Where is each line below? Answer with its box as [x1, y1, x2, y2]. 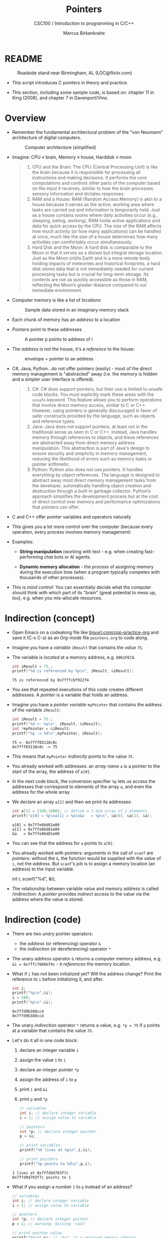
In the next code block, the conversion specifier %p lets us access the [12, 778, 155, 784]
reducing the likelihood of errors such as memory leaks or [32, 455, 152, 461]
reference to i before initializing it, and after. [12, 976, 104, 982]
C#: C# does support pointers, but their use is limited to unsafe [32, 386, 163, 392]
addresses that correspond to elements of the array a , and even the [12, 784, 152, 790]
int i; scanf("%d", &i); [12, 875, 56, 882]
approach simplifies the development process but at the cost [32, 493, 158, 499]
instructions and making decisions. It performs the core [32, 174, 147, 180]
